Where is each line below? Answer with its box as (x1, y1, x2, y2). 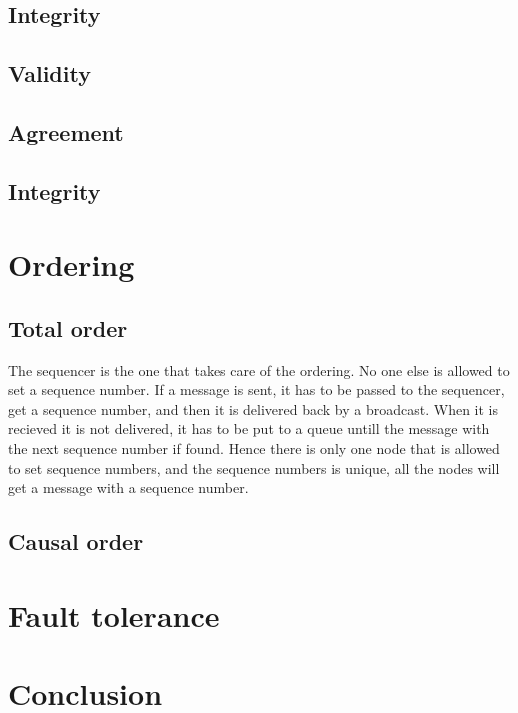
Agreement (8, 116, 124, 147)
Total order (8, 312, 128, 343)
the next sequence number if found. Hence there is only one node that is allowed (8, 438, 500, 459)
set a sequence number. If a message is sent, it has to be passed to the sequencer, (8, 379, 505, 400)
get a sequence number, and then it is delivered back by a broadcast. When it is (8, 398, 499, 419)
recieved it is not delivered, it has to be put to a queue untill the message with (8, 418, 490, 439)
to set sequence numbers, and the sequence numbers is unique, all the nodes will (8, 457, 500, 478)
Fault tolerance (8, 594, 220, 635)
